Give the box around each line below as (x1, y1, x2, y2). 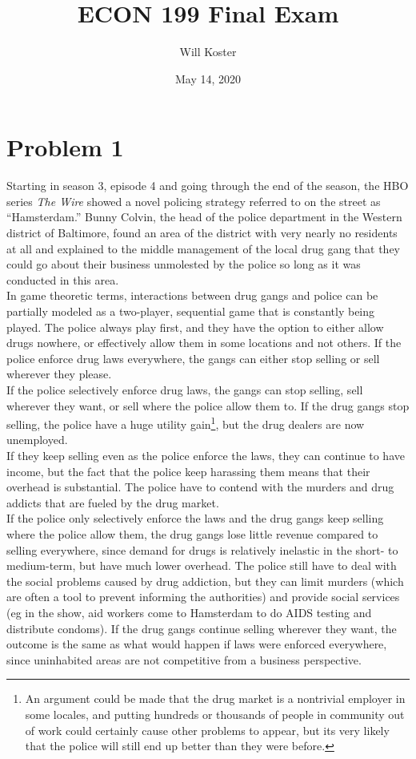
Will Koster (179, 43, 237, 60)
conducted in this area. (6, 271, 119, 288)
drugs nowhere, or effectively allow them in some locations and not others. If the (6, 334, 402, 351)
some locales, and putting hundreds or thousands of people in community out (25, 705, 405, 722)
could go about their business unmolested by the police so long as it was (6, 256, 361, 273)
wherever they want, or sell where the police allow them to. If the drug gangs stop (6, 397, 410, 414)
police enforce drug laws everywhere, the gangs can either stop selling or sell (6, 349, 380, 366)
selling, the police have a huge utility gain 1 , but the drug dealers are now (6, 414, 365, 432)
